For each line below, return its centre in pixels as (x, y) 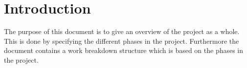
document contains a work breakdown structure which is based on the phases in (124, 50)
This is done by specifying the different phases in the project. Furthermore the (122, 41)
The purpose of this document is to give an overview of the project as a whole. (122, 31)
